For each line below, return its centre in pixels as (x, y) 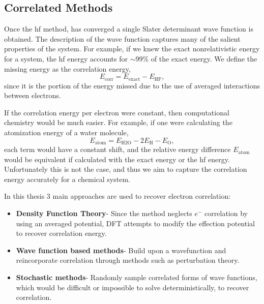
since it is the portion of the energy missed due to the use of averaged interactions (132, 85)
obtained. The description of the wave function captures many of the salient (122, 38)
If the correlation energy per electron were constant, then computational (117, 112)
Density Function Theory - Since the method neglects (104, 213)
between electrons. (33, 95)
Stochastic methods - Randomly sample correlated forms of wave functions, (137, 277)
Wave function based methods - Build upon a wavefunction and (121, 250)
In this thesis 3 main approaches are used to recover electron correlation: (118, 196)
